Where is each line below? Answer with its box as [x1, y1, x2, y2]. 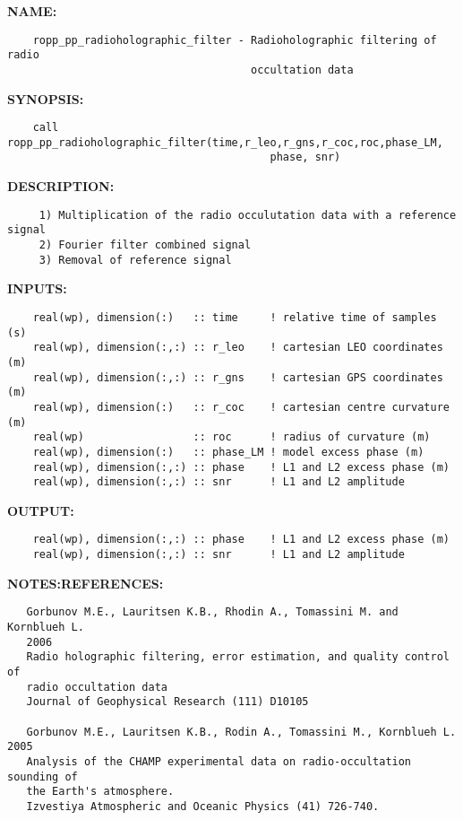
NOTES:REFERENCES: [7, 573, 164, 592]
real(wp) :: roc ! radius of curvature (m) [32, 431, 431, 444]
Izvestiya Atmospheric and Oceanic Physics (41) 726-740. [26, 799, 380, 813]
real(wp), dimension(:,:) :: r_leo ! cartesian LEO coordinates [32, 341, 443, 354]
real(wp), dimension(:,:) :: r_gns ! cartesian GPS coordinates [32, 371, 443, 384]
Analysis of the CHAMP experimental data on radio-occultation [26, 755, 412, 768]
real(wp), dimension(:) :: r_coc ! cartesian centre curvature [32, 400, 450, 414]
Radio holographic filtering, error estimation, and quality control [26, 650, 450, 664]
